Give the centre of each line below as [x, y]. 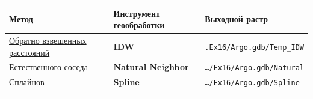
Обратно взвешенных [48, 40]
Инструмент [137, 13]
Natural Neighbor [151, 67]
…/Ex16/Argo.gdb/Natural [254, 68]
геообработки [139, 25]
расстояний [29, 52]
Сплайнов [27, 82]
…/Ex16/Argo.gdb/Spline [252, 83]
